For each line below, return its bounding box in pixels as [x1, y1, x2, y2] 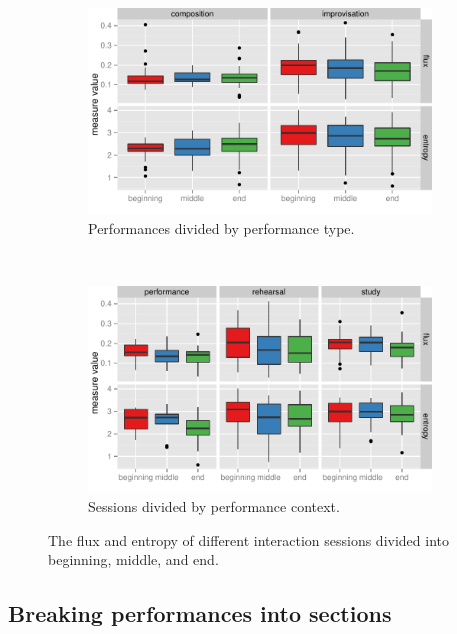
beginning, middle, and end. [48, 549, 219, 570]
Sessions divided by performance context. [88, 496, 340, 517]
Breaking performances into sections [8, 598, 392, 629]
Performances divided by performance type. [88, 217, 355, 238]
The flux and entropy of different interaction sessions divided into [48, 529, 450, 550]
